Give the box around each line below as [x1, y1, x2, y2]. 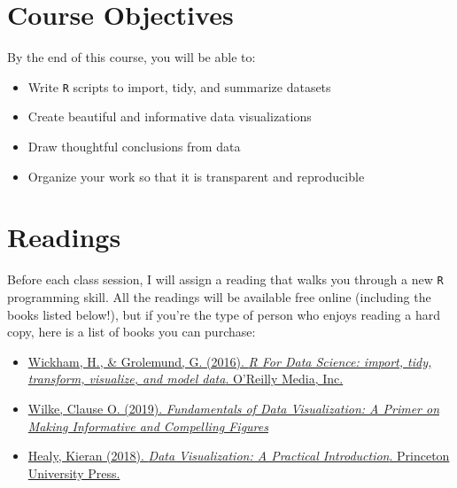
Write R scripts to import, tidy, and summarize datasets [27, 77, 331, 96]
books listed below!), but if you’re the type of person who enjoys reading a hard [7, 305, 440, 323]
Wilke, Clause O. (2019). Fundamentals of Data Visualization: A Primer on [27, 399, 440, 417]
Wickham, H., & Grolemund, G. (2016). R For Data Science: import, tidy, [27, 352, 432, 370]
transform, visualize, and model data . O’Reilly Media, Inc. [27, 369, 344, 388]
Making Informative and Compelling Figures [27, 416, 268, 435]
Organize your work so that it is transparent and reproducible [27, 167, 365, 185]
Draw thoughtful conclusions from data [27, 136, 241, 155]
